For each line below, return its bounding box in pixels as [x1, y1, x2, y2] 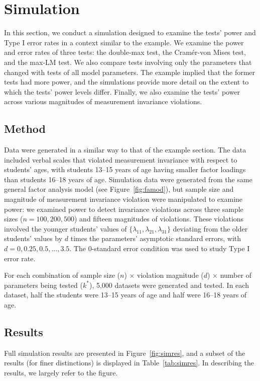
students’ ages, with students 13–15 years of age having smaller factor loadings [4, 164, 246, 175]
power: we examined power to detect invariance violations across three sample [4, 203, 243, 214]
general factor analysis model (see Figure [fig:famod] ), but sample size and [4, 184, 234, 194]
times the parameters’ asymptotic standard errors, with [70, 233, 241, 244]
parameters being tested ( [4, 279, 83, 290]
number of [220, 270, 251, 280]
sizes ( [4, 213, 23, 224]
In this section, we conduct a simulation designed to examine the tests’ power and [4, 27, 256, 38]
